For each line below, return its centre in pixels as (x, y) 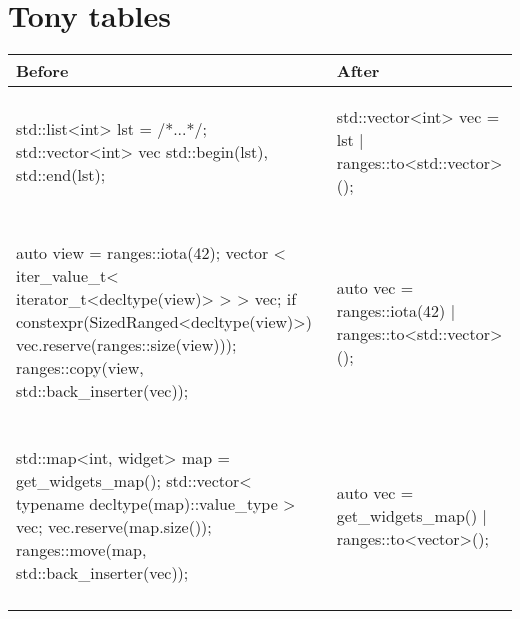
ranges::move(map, (81, 550)
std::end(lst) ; (61, 174)
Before (42, 71)
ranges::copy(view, (80, 368)
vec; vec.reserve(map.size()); (114, 527)
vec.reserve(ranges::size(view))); (126, 345)
